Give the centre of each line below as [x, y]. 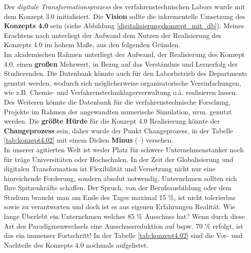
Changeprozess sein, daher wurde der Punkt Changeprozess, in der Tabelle [119, 130]
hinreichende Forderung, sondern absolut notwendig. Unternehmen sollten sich [121, 178]
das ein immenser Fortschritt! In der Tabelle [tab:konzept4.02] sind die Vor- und [123, 235]
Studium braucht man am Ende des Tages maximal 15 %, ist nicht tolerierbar [120, 197]
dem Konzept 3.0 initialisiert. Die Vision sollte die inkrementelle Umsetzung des [125, 16]
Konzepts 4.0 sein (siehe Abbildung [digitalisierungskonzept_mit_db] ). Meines [124, 26]
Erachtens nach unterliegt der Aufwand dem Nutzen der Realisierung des [113, 35]
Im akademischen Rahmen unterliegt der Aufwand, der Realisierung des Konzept [125, 54]
